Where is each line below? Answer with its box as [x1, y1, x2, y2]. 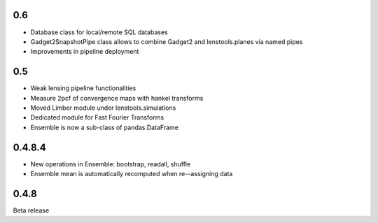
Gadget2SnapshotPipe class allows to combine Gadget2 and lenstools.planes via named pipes [30, 37, 303, 45]
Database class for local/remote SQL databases [30, 28, 168, 36]
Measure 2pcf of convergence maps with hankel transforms [30, 94, 204, 102]
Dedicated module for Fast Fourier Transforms [30, 113, 164, 122]
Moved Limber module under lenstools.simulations [30, 103, 176, 112]
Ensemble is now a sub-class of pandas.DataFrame [30, 123, 178, 131]
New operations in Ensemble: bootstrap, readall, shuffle [30, 159, 191, 168]
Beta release [13, 206, 50, 215]
